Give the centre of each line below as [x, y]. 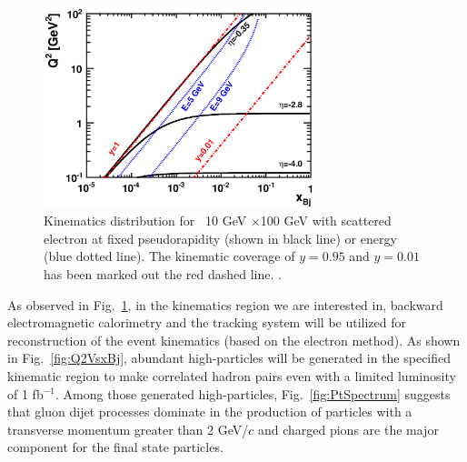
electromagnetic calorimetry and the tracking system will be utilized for [207, 322]
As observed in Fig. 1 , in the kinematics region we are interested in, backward [225, 304]
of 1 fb [25, 393]
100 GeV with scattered [326, 221]
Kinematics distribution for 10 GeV [145, 221]
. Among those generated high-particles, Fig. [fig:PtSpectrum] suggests [253, 393]
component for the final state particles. [115, 447]
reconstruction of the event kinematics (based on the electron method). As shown [234, 340]
